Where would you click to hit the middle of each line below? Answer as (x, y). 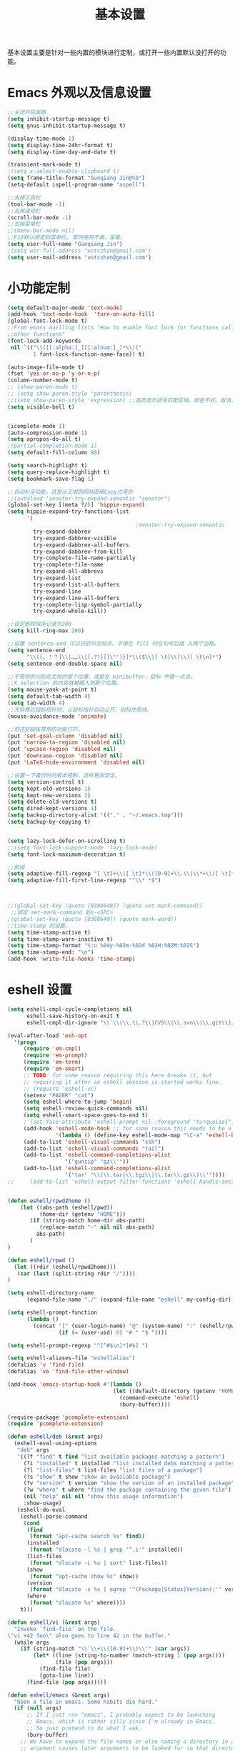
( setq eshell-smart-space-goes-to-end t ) (86, 1115)
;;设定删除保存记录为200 (39, 624)
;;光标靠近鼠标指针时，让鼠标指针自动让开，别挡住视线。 (80, 709)
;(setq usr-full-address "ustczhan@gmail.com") (80, 251)
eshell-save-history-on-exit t (73, 1016)
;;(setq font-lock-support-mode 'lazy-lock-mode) (83, 847)
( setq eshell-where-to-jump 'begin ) (78, 1102)
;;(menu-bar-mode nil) (41, 231)
